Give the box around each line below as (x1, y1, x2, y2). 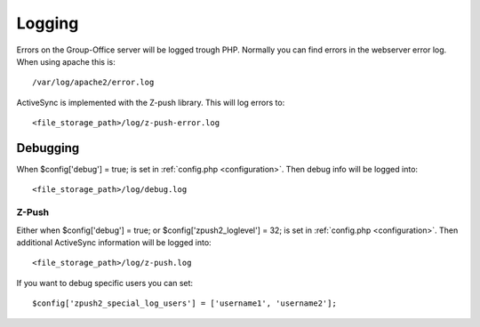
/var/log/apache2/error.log (32, 77, 155, 88)
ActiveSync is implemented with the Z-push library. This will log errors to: (16, 97, 285, 108)
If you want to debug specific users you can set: (16, 277, 194, 288)
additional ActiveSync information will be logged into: (16, 236, 212, 248)
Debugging (16, 140, 80, 156)
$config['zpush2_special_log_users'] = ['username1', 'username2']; (32, 299, 337, 308)
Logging (16, 13, 79, 33)
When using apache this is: (16, 56, 116, 67)
